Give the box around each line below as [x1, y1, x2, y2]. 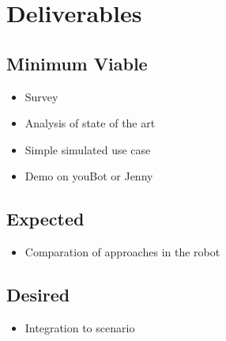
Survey [24, 88, 58, 104]
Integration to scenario [24, 319, 135, 335]
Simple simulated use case [24, 141, 151, 157]
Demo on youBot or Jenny [24, 168, 153, 184]
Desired [6, 282, 70, 307]
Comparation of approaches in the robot [24, 244, 220, 260]
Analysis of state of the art [24, 115, 156, 131]
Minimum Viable [6, 51, 148, 75]
